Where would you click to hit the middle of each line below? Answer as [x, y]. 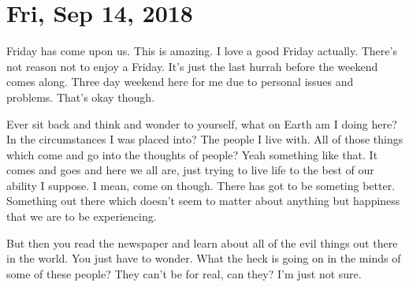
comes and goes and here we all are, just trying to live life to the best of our [190, 170]
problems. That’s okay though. [81, 97]
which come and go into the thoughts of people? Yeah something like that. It [192, 154]
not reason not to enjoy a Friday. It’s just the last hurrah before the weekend [192, 66]
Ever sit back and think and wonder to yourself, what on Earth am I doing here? [202, 123]
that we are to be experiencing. [82, 216]
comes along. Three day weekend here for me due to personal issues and [180, 82]
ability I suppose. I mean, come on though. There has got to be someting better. [201, 185]
